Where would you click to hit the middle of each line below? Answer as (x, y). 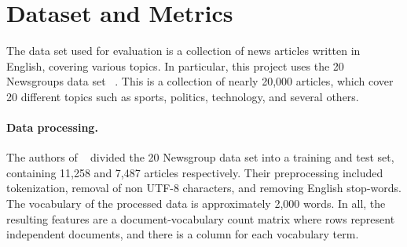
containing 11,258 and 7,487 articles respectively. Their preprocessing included (195, 172)
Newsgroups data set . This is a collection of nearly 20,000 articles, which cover (200, 81)
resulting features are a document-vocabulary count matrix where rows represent (201, 218)
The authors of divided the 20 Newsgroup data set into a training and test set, (200, 157)
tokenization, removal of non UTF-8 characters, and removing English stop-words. (204, 188)
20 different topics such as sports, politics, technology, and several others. (183, 96)
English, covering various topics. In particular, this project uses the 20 (175, 65)
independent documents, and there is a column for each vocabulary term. (183, 234)
